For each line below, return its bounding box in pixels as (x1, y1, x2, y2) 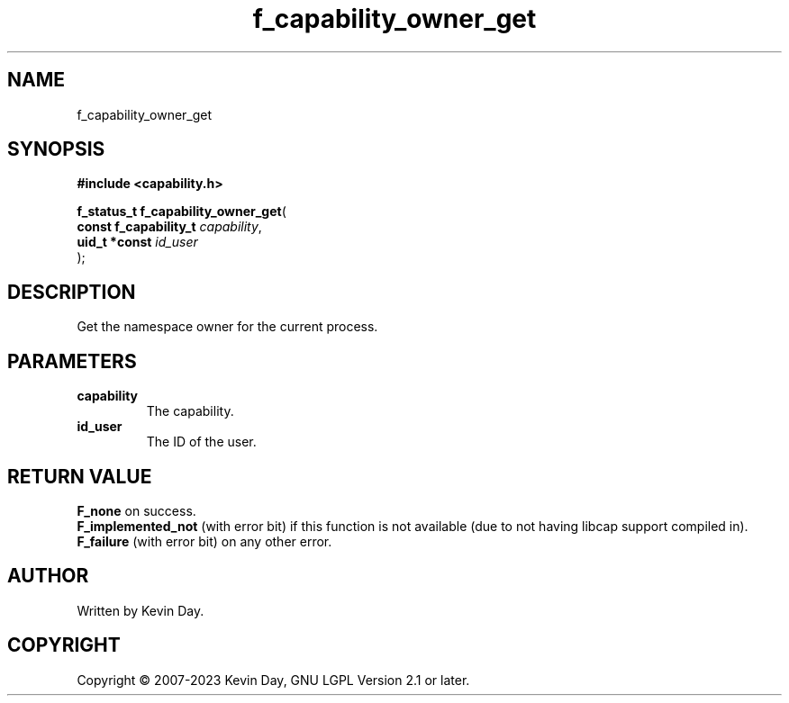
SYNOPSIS (7, 138, 105, 161)
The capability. (146, 403, 234, 419)
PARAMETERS (7, 349, 137, 373)
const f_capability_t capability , (77, 219, 262, 235)
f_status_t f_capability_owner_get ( (77, 203, 286, 220)
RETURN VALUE (7, 464, 152, 488)
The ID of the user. (146, 434, 257, 450)
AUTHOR (7, 564, 89, 588)
